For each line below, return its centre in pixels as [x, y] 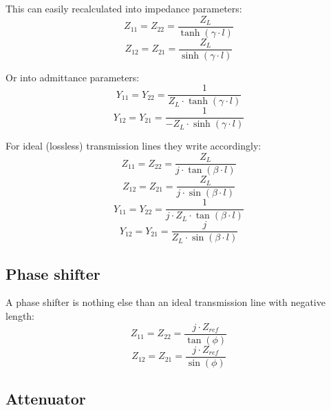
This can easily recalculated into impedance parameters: [124, 8]
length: [20, 316]
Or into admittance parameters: [73, 77]
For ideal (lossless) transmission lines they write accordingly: [134, 146]
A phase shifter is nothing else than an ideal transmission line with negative [165, 302]
